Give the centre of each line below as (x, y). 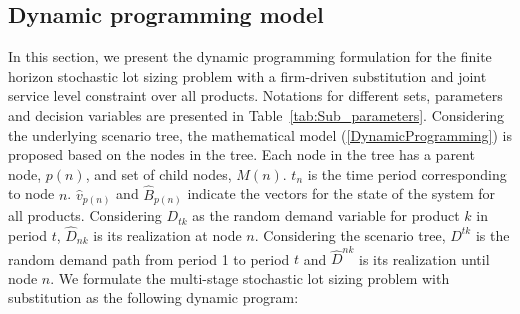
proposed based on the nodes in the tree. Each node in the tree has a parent (241, 154)
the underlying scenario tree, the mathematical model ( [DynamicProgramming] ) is (260, 134)
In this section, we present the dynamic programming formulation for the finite (250, 56)
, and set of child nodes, (158, 173)
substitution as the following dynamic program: (153, 297)
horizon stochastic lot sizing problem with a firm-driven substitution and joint (247, 75)
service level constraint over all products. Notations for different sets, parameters (255, 95)
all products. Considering (85, 215)
